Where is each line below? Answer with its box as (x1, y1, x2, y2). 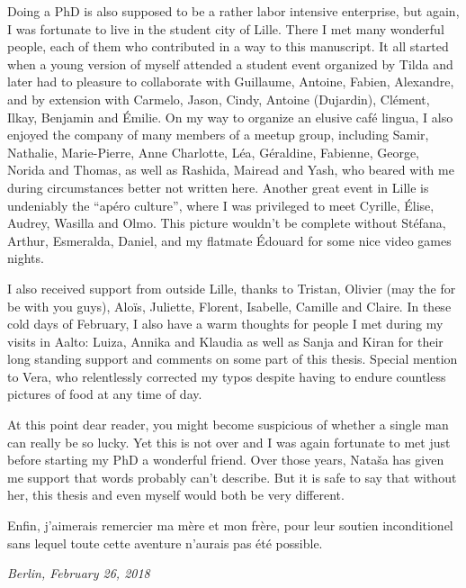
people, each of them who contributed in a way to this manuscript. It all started (7, 37, 449, 56)
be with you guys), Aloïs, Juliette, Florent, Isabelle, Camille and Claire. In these (7, 296, 452, 315)
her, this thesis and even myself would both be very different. (7, 485, 345, 504)
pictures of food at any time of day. (7, 384, 202, 403)
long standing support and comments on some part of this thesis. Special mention (7, 349, 458, 368)
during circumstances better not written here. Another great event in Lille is (7, 177, 429, 196)
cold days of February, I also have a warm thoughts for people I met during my (7, 314, 444, 333)
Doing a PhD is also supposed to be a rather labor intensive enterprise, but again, (7, 2, 460, 20)
